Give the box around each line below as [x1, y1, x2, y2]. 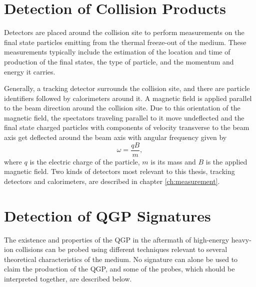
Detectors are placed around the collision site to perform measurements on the [4, 27, 244, 37]
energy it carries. [4, 66, 55, 76]
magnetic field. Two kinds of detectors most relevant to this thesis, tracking [4, 166, 235, 176]
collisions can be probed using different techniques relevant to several [15, 244, 227, 254]
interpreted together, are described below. [4, 273, 132, 283]
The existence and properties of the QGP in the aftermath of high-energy [4, 234, 229, 244]
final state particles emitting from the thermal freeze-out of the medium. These [4, 36, 246, 47]
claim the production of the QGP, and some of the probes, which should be [4, 263, 235, 274]
